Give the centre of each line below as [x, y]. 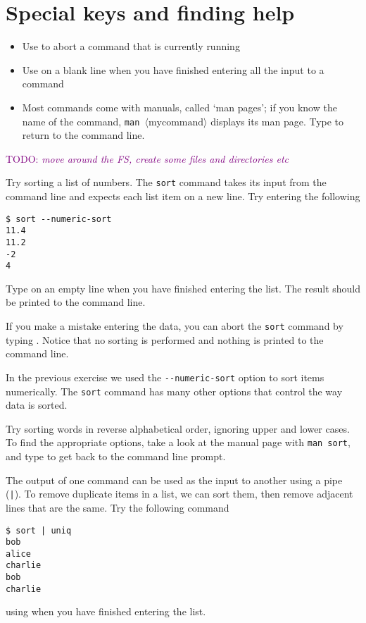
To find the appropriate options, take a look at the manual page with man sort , [178, 442]
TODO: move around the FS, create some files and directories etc [147, 158]
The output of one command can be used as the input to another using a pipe [174, 480]
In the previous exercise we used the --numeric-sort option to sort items [165, 377]
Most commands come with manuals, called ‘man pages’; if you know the [179, 107]
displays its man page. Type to [277, 121]
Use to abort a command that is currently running [131, 46]
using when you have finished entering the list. [106, 611]
